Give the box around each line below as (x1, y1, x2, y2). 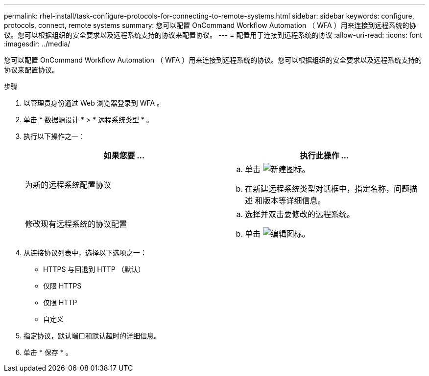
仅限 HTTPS (43, 282, 82, 290)
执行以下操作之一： (24, 132, 85, 140)
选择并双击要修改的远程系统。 (245, 209, 355, 219)
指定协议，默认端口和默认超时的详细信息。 (24, 332, 161, 340)
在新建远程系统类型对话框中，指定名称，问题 (245, 184, 410, 194)
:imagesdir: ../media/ (4, 40, 71, 48)
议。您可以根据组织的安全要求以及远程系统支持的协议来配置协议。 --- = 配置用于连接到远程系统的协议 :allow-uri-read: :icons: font (4, 31, 422, 39)
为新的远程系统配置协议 (25, 180, 112, 190)
